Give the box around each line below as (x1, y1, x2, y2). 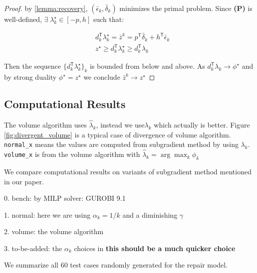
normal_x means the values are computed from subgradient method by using (4, 139, 239, 149)
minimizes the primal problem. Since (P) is (119, 3, 253, 13)
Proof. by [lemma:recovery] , (4, 3, 88, 13)
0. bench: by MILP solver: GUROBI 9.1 (4, 193, 126, 203)
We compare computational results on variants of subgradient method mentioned (4, 166, 252, 176)
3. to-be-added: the (4, 243, 62, 253)
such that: (93, 14, 124, 24)
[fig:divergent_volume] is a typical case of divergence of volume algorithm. (4, 129, 231, 139)
